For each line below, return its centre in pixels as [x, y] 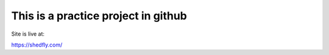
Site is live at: [28, 34]
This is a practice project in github [99, 16]
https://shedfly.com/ [37, 45]
